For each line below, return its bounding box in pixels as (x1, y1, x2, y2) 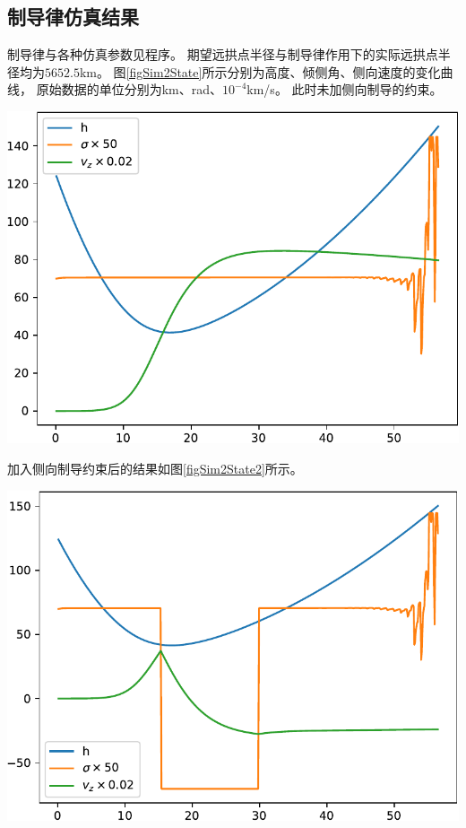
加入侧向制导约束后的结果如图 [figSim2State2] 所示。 (7, 459, 303, 478)
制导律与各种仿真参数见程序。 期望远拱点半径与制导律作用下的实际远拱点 (7, 45, 438, 64)
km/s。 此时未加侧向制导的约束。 (246, 80, 443, 99)
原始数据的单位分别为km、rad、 (36, 80, 222, 99)
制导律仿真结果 (7, 3, 139, 31)
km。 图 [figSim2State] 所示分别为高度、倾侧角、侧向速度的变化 (79, 62, 441, 81)
